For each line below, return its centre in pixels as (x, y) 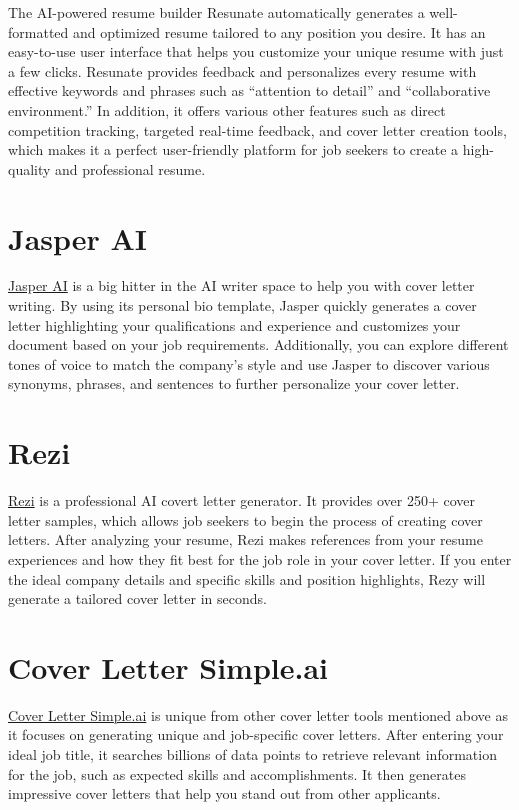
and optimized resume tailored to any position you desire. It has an (279, 31)
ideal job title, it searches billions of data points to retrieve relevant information (252, 754)
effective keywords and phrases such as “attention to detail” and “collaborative (249, 90)
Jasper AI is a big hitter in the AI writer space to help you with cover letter (241, 285)
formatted (38, 31)
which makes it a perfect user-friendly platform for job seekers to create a (233, 149)
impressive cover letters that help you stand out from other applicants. (224, 793)
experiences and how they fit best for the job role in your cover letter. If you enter (260, 558)
